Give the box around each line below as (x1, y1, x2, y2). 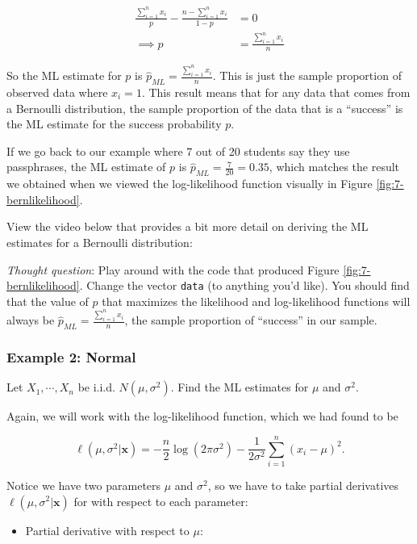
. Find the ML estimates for (170, 379, 309, 395)
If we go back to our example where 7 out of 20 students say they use (6, 142, 350, 159)
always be (6, 312, 55, 328)
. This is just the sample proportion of (212, 67, 402, 84)
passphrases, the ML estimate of (6, 158, 166, 175)
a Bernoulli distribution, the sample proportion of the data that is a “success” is (6, 99, 403, 116)
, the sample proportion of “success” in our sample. (124, 312, 377, 328)
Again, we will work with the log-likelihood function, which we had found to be (6, 408, 398, 425)
